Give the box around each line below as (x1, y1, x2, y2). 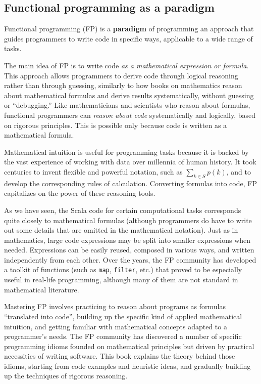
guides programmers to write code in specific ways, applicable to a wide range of (4, 33, 253, 44)
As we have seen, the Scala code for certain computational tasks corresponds (4, 204, 241, 215)
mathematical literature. (4, 284, 79, 294)
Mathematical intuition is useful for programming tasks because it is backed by (4, 146, 249, 157)
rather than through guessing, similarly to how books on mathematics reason (4, 80, 242, 91)
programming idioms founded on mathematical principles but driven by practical (4, 340, 254, 351)
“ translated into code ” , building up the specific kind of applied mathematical (4, 311, 242, 321)
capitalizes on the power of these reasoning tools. (4, 188, 155, 198)
